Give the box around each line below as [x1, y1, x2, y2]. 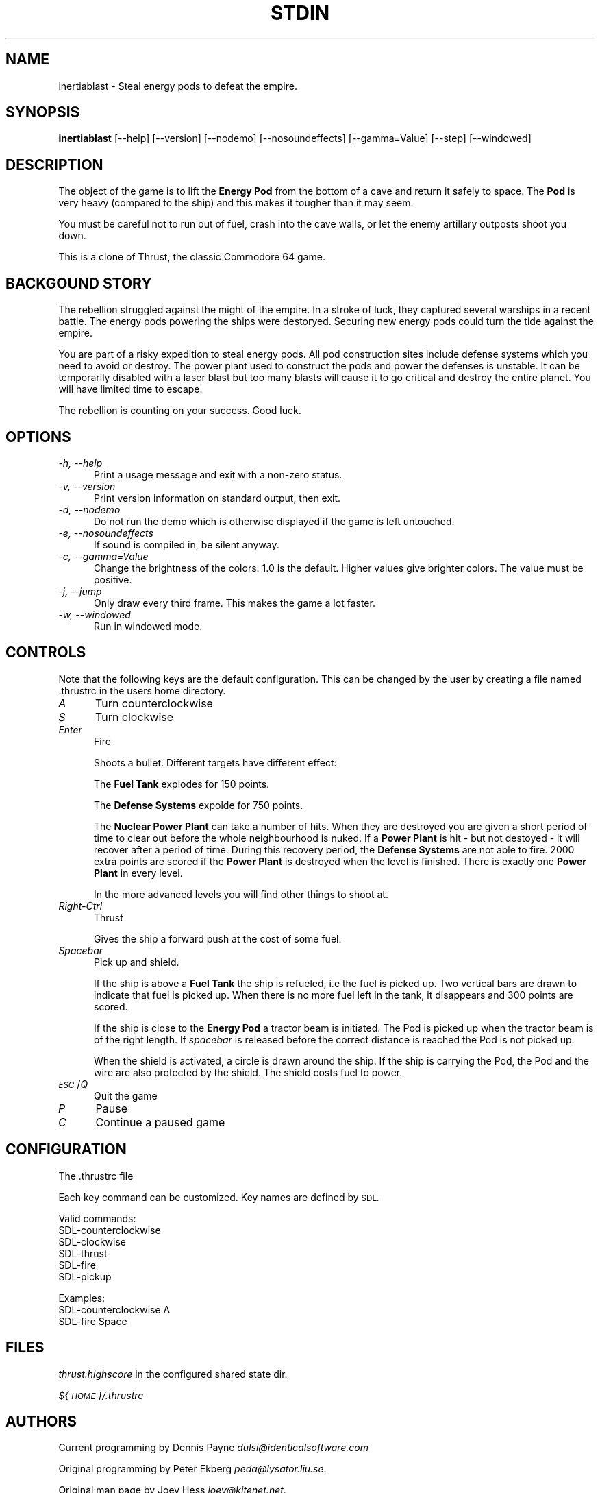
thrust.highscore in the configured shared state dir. [58, 1368, 288, 1380]
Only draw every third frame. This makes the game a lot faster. [94, 596, 375, 609]
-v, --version [58, 480, 116, 492]
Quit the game [94, 1089, 158, 1102]
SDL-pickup [58, 1270, 112, 1283]
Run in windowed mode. [94, 620, 203, 632]
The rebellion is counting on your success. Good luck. [58, 404, 301, 417]
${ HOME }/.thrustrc [58, 1389, 144, 1401]
